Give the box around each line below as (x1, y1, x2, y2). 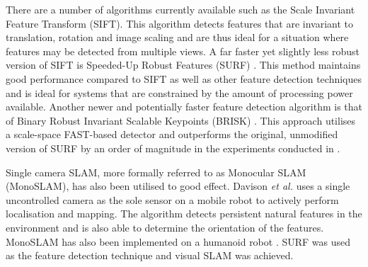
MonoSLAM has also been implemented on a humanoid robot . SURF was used (6, 234, 351, 249)
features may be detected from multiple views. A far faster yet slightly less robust (6, 43, 360, 58)
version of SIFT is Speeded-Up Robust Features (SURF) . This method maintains (6, 57, 361, 72)
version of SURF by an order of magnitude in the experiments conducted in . (6, 140, 340, 155)
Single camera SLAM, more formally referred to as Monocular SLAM (6, 164, 306, 179)
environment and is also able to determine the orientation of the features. (6, 220, 324, 234)
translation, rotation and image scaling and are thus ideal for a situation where (6, 30, 349, 45)
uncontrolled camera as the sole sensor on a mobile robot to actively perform (6, 192, 339, 207)
